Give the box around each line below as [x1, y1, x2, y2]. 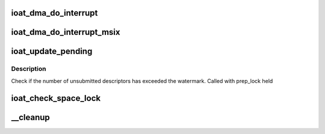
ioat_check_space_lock [11, 93, 101, 103]
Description [11, 65, 46, 73]
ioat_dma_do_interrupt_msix [11, 27, 120, 37]
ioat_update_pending [11, 46, 93, 56]
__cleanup [11, 112, 51, 123]
